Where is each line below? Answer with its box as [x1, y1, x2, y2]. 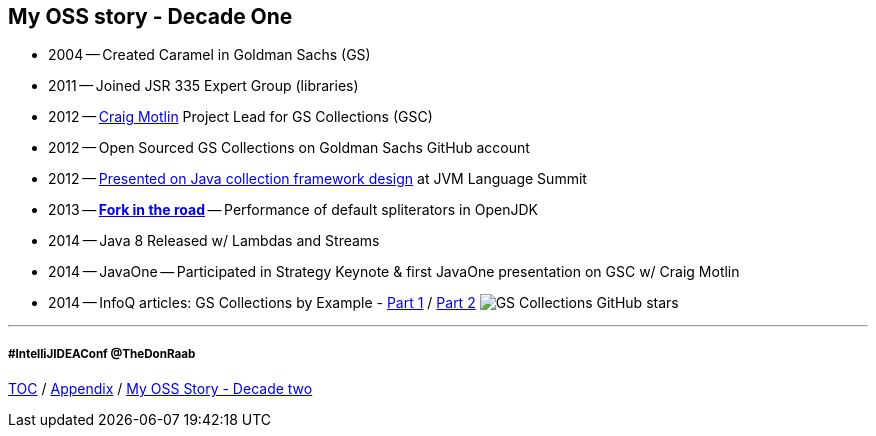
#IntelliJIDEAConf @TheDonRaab [8, 346, 196, 361]
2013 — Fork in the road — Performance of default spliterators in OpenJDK [48, 201, 538, 219]
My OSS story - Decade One [8, 4, 293, 29]
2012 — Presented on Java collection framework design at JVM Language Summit [48, 170, 587, 188]
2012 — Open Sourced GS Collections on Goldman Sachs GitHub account [48, 139, 530, 157]
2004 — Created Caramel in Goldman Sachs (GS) [48, 46, 371, 64]
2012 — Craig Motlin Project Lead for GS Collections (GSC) [48, 108, 433, 126]
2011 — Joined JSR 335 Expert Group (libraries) [48, 77, 359, 95]
